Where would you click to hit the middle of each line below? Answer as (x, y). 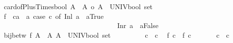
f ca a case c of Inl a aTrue (54, 16)
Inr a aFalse (138, 25)
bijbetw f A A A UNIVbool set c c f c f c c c (116, 35)
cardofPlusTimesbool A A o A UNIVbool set (78, 6)
